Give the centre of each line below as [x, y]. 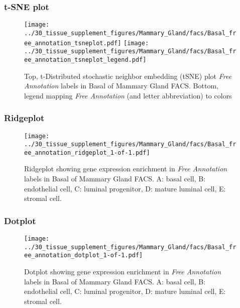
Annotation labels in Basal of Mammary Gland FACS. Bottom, [121, 86]
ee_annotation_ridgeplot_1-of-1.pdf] [87, 152]
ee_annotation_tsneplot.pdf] [73, 43]
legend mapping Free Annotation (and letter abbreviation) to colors [128, 95]
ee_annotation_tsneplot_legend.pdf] [85, 60]
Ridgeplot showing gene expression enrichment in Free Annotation [126, 169]
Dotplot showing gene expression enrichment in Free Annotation [123, 272]
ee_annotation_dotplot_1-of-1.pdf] [84, 255]
